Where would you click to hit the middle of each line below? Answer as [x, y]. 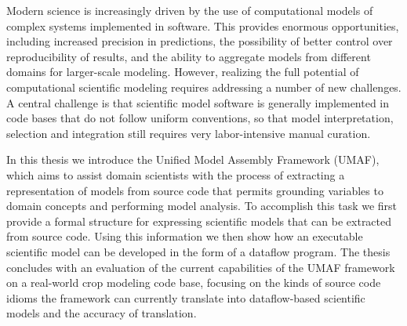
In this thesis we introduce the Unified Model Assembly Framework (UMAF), [193, 159]
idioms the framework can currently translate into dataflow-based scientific [186, 297]
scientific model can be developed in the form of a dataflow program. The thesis [198, 251]
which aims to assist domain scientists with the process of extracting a [176, 174]
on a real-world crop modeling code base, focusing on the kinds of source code [194, 283]
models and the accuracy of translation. [102, 313]
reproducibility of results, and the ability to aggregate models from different [189, 56]
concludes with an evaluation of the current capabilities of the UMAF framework [201, 267]
